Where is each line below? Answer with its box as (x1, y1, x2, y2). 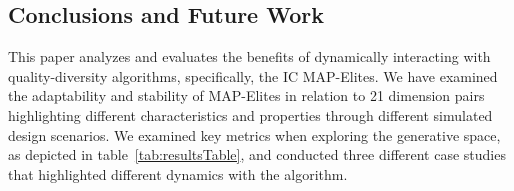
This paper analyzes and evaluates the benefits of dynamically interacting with (8, 46, 491, 67)
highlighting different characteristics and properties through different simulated (8, 104, 493, 125)
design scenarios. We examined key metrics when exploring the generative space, (8, 124, 501, 145)
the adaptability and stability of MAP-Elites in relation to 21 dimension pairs (8, 85, 485, 106)
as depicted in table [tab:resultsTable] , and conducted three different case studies (8, 144, 506, 165)
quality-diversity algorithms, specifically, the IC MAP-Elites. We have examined (8, 65, 498, 86)
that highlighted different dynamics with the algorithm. (8, 163, 348, 184)
